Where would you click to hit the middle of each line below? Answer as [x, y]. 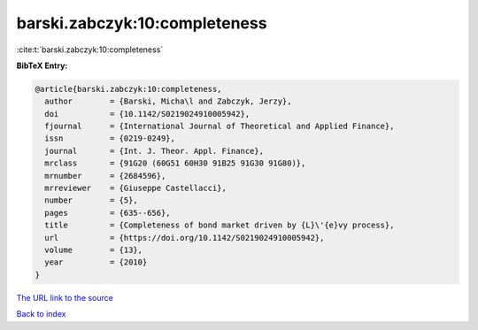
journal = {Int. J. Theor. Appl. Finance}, [154, 151]
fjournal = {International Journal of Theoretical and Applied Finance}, [220, 127]
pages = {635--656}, [108, 213]
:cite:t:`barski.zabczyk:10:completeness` [90, 50]
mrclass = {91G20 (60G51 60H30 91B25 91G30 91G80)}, [175, 163]
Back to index [41, 314]
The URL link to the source [65, 297]
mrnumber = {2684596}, [105, 176]
